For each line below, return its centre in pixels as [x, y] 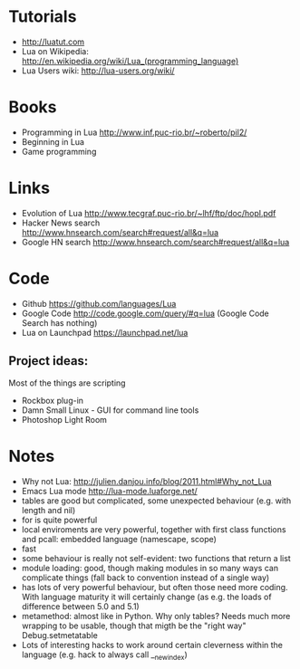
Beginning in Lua [53, 141]
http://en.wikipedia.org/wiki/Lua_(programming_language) [130, 61]
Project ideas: [48, 361]
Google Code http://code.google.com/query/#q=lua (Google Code [145, 313]
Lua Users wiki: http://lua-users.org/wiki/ [98, 71]
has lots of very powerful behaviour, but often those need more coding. [155, 587]
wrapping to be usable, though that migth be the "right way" [134, 626]
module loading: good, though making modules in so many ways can [150, 568]
